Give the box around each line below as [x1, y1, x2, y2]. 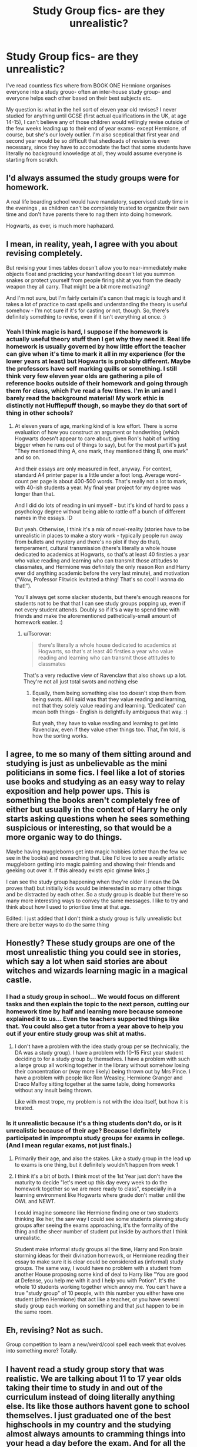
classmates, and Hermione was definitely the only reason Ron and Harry [14, 563, 190, 570]
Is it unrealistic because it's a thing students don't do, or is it [6, 1119, 182, 1128]
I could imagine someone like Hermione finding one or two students [14, 1209, 179, 1216]
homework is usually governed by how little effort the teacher [6, 342, 186, 351]
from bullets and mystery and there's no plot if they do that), [14, 538, 161, 545]
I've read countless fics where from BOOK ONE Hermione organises [6, 81, 171, 89]
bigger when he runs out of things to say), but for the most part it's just [14, 441, 187, 448]
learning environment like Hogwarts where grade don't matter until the [14, 1191, 185, 1199]
